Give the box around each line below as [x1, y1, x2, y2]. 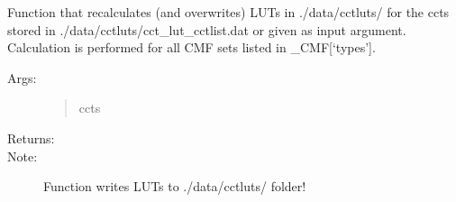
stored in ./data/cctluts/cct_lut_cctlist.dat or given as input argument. [7, 20, 406, 39]
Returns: [7, 128, 55, 147]
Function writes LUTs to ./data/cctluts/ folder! [43, 177, 306, 196]
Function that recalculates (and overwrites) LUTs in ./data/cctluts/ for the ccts [7, 3, 450, 21]
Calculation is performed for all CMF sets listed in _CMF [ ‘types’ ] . [7, 38, 376, 57]
